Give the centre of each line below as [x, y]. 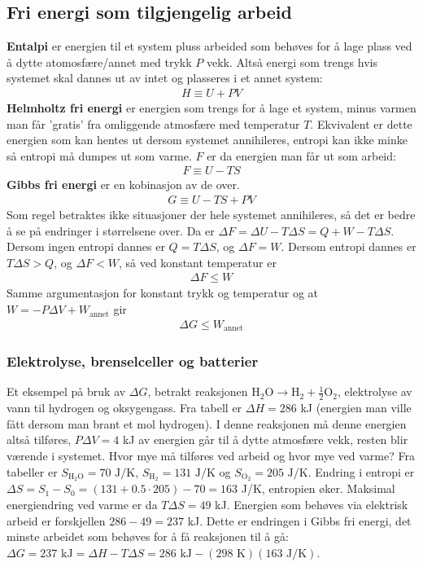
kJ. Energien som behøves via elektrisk [312, 504]
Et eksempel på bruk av [66, 391]
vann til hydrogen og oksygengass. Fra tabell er [124, 408]
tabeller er [32, 471]
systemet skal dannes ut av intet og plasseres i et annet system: [165, 78]
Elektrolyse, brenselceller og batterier [133, 361]
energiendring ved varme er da [82, 504]
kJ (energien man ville [356, 408]
